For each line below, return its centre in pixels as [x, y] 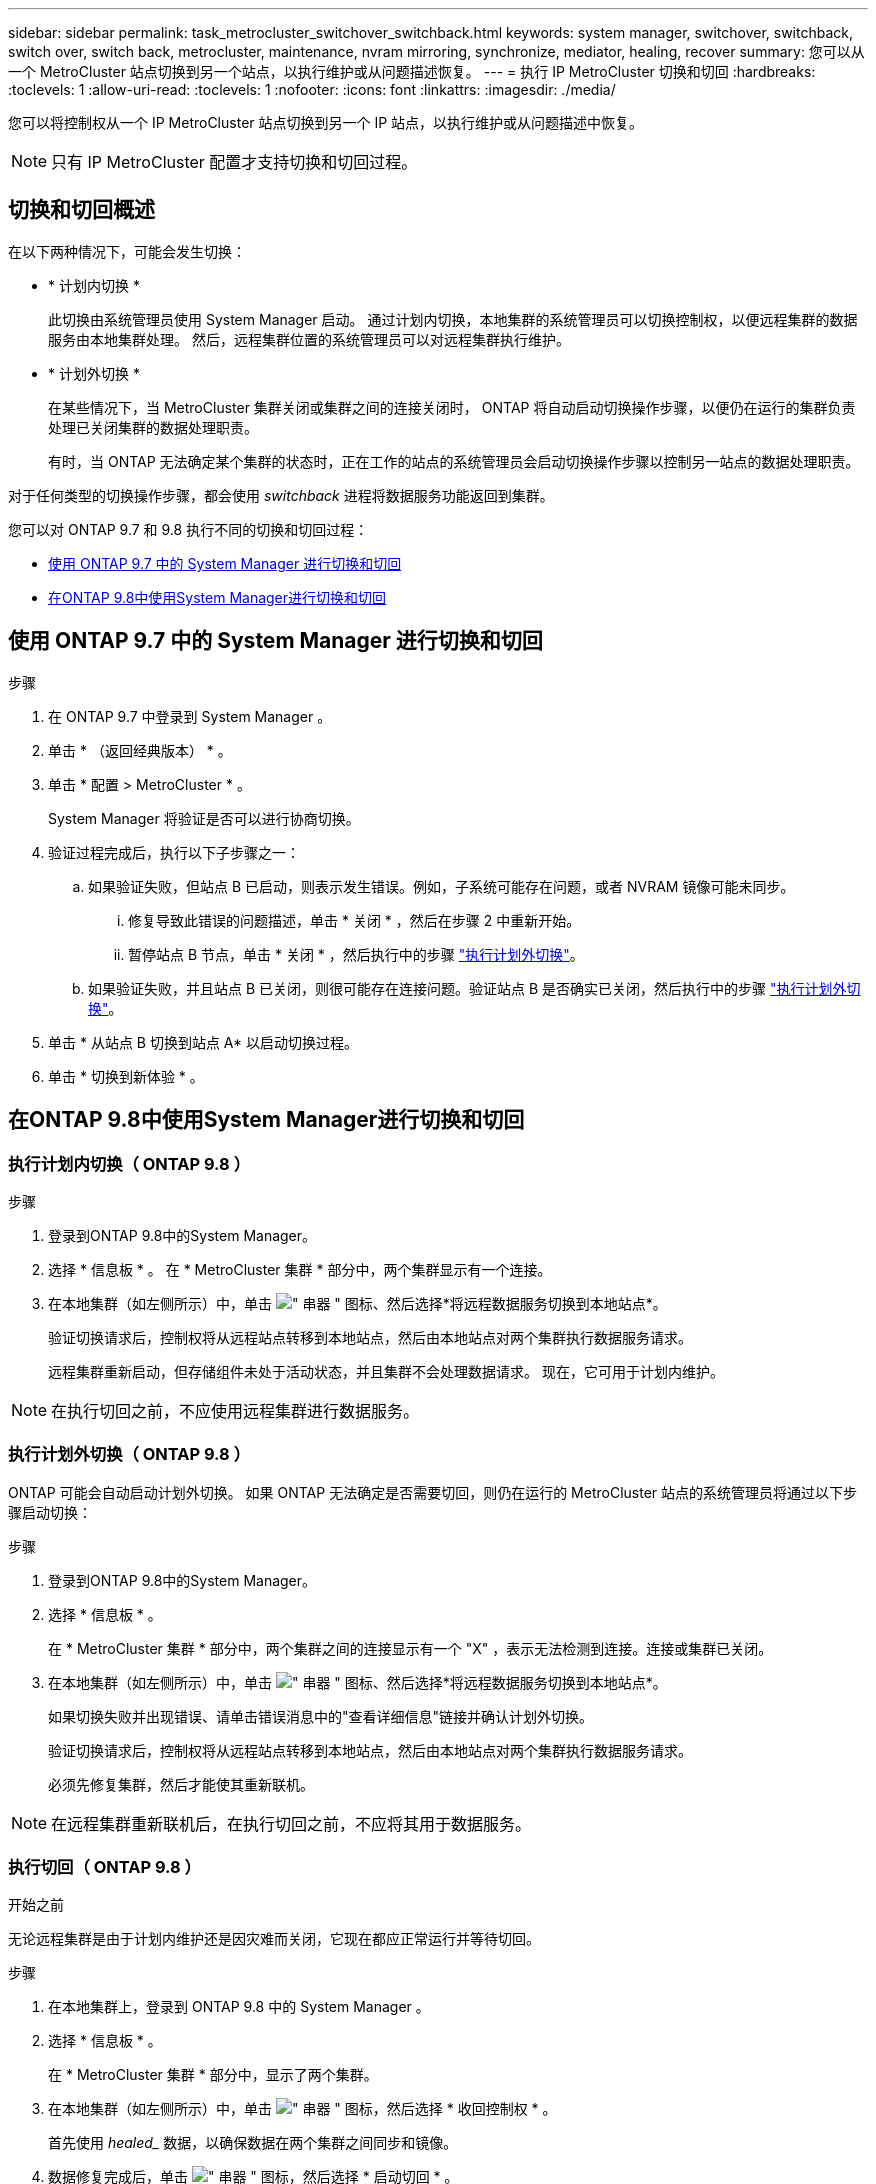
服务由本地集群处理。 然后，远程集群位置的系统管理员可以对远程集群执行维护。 [309, 339]
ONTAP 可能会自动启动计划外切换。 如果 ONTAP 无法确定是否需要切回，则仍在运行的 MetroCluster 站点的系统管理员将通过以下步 [433, 1492]
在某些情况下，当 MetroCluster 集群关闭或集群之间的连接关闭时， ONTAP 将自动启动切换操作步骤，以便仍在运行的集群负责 [452, 407]
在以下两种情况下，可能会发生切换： [127, 251]
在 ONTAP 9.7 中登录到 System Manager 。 [190, 716]
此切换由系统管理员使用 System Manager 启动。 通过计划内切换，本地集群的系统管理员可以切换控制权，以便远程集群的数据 [453, 319]
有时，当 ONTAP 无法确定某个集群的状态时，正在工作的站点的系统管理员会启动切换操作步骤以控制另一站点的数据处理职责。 [454, 461]
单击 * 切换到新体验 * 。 [126, 1076]
